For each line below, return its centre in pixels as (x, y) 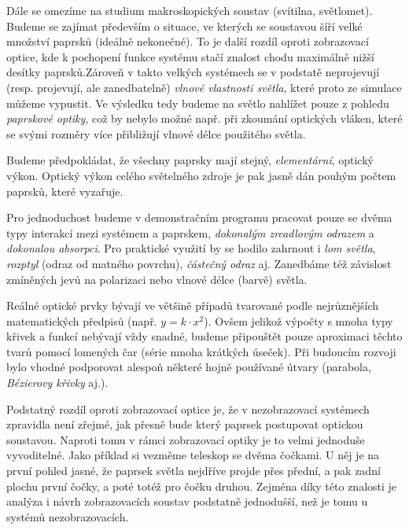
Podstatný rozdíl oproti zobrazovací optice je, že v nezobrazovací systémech (188, 409)
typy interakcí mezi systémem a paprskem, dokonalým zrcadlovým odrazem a (190, 232)
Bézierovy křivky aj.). (57, 383)
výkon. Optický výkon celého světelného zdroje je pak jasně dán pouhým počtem (201, 175)
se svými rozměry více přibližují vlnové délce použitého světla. (156, 133)
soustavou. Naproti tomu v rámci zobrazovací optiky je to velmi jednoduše (186, 439)
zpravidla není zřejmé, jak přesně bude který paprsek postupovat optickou (185, 424)
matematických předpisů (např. (82, 320)
